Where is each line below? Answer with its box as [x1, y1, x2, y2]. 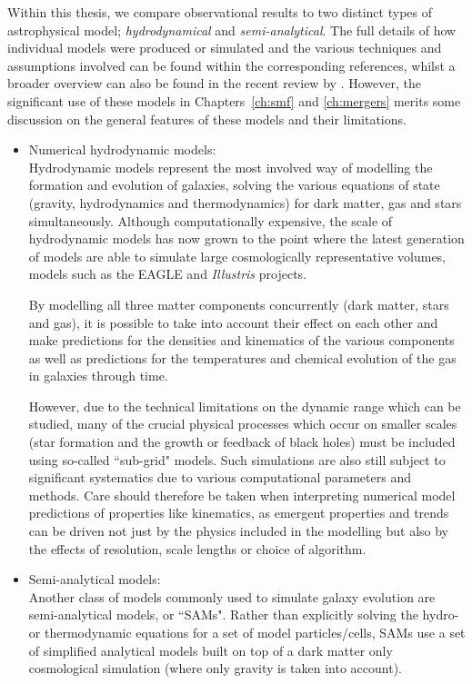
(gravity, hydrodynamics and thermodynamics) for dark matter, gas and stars [28, 193, 462, 212]
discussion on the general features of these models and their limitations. [7, 109, 407, 128]
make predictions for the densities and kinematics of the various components [28, 331, 455, 350]
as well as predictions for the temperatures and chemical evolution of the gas [28, 348, 457, 367]
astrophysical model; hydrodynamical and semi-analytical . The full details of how [7, 20, 457, 39]
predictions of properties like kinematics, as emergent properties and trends [28, 503, 449, 522]
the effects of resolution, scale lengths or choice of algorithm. [28, 539, 367, 558]
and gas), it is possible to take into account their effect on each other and [28, 312, 438, 332]
